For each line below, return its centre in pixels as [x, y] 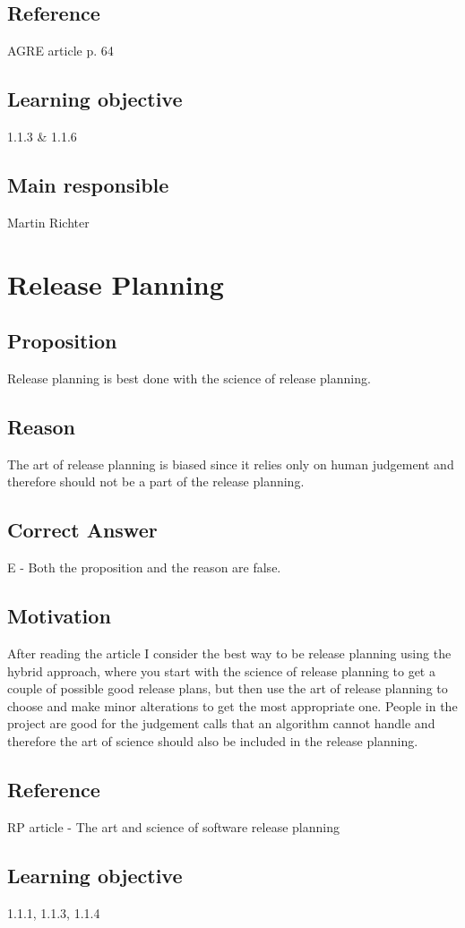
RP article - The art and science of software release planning [173, 826]
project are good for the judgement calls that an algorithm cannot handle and [221, 723]
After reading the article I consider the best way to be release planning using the [229, 653]
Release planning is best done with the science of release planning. [189, 378]
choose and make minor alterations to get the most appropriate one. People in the [232, 705]
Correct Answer [82, 530]
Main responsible [88, 184]
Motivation [59, 616]
